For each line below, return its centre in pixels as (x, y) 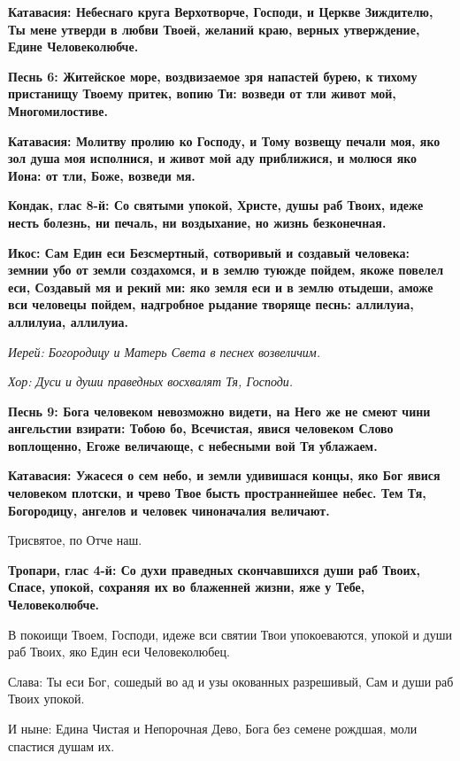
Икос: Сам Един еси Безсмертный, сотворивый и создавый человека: (209, 252)
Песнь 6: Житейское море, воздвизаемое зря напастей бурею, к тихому (213, 76)
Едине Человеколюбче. (73, 47)
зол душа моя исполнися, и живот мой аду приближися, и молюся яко (213, 158)
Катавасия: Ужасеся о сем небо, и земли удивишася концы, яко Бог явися (224, 475)
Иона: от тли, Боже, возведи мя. (102, 175)
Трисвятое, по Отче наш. (75, 540)
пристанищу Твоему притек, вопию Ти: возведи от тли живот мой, (202, 93)
